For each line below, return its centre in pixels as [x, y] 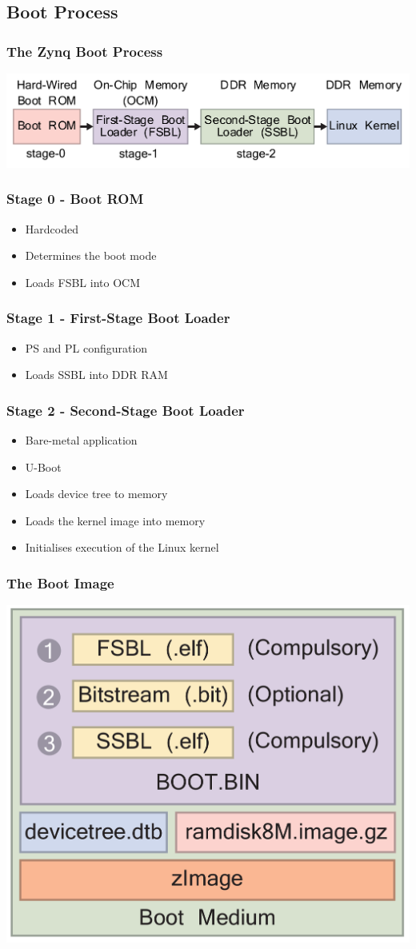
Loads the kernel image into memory [115, 520]
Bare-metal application [81, 439]
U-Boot [43, 467]
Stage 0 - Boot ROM [75, 199]
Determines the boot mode [91, 255]
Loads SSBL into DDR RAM [96, 375]
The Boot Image [60, 582]
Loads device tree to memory [96, 494]
